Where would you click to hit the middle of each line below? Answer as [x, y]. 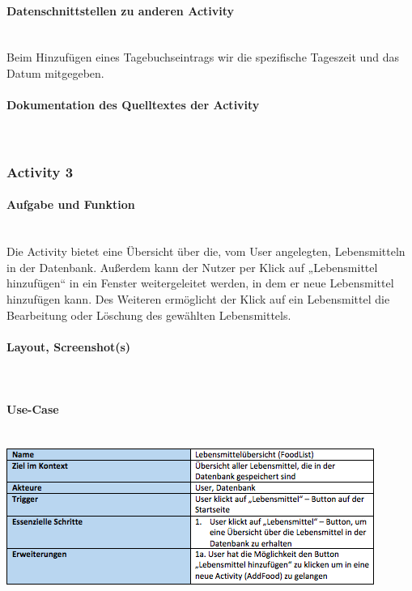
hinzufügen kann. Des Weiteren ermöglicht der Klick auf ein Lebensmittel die [198, 298]
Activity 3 [40, 171]
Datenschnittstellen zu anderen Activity [121, 10]
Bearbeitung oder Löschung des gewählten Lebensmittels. [149, 315]
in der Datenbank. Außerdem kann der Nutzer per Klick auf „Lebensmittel [192, 267]
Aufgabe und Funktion [71, 204]
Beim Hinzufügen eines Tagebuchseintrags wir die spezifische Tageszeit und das [203, 57]
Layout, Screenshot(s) [69, 346]
